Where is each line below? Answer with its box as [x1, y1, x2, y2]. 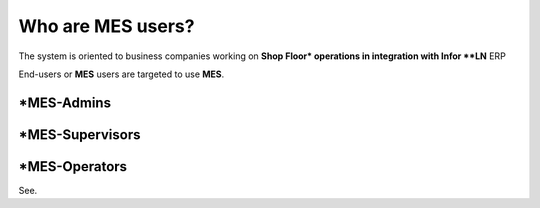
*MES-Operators [18, 158, 128, 175]
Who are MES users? [18, 15, 195, 37]
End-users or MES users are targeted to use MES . [18, 68, 225, 80]
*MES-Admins [18, 94, 112, 111]
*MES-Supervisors [18, 126, 141, 143]
